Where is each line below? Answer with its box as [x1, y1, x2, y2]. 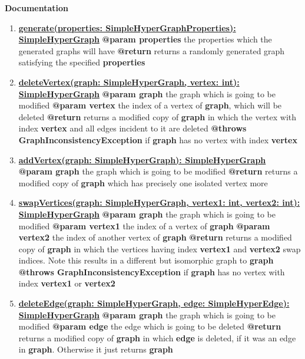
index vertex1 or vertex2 [18, 277, 115, 289]
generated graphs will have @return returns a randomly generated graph [18, 44, 285, 57]
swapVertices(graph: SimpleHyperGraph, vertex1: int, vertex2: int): [18, 196, 300, 209]
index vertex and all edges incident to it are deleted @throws [18, 122, 247, 134]
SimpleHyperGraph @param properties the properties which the [18, 33, 272, 45]
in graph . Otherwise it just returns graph [18, 343, 173, 355]
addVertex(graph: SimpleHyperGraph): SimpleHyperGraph [18, 153, 266, 166]
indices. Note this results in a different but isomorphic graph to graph [18, 254, 274, 266]
